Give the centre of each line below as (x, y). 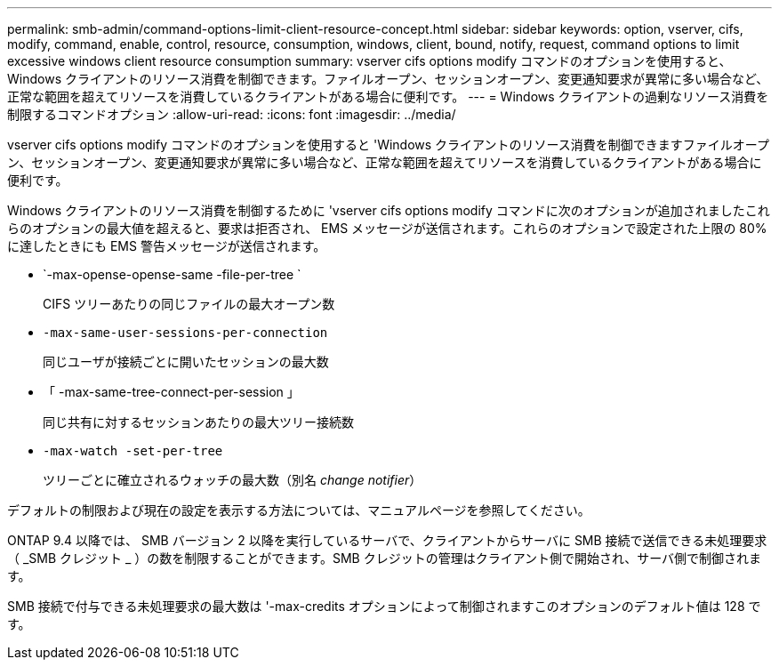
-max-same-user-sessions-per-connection (185, 333)
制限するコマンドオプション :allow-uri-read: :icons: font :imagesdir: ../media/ (232, 114)
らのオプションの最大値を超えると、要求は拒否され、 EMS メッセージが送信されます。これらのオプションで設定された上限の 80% (387, 228)
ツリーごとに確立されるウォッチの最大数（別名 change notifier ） (233, 480)
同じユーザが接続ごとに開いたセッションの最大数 (186, 362)
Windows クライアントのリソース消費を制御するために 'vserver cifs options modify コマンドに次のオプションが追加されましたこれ (389, 210)
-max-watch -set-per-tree (133, 451)
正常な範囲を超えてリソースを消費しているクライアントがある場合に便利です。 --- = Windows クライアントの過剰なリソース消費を (388, 96)
